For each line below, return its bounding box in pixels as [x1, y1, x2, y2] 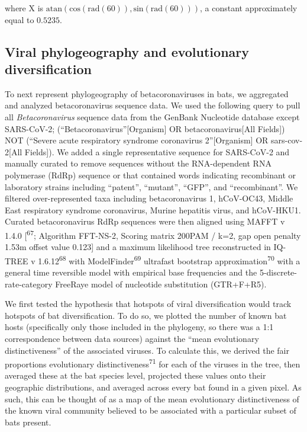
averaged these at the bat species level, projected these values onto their [5, 369, 266, 382]
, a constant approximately [200, 2, 298, 14]
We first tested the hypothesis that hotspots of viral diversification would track [5, 297, 292, 310]
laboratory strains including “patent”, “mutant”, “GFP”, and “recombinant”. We [5, 180, 298, 193]
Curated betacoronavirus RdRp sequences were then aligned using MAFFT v [5, 215, 285, 228]
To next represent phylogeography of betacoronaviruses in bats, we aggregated [5, 87, 289, 100]
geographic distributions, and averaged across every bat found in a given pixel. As [5, 381, 302, 393]
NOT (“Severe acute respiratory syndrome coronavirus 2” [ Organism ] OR [5, 134, 269, 146]
